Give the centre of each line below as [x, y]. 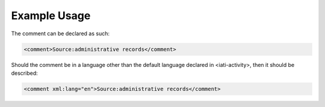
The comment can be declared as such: [60, 33]
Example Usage [51, 16]
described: [25, 73]
